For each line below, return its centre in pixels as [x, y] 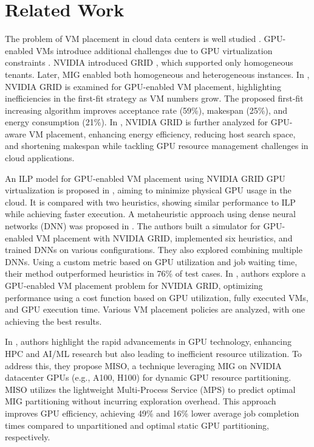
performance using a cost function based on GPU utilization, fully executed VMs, [157, 297]
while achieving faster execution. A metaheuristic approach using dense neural [150, 214]
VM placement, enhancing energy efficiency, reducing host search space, [162, 133]
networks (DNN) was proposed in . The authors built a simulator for [133, 226]
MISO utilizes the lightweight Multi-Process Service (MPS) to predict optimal [150, 389]
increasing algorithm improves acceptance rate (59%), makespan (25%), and [146, 110]
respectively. [28, 437]
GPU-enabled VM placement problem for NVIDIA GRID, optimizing [134, 285]
